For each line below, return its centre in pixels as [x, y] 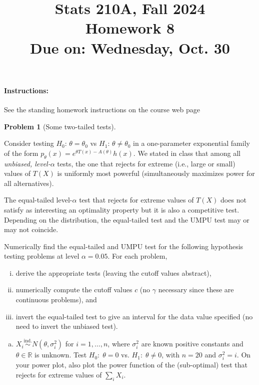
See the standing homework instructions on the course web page [102, 109]
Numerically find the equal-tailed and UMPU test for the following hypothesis [124, 246]
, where [119, 344]
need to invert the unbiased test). [67, 326]
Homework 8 [130, 28]
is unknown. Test [61, 355]
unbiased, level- [27, 163]
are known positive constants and [192, 344]
